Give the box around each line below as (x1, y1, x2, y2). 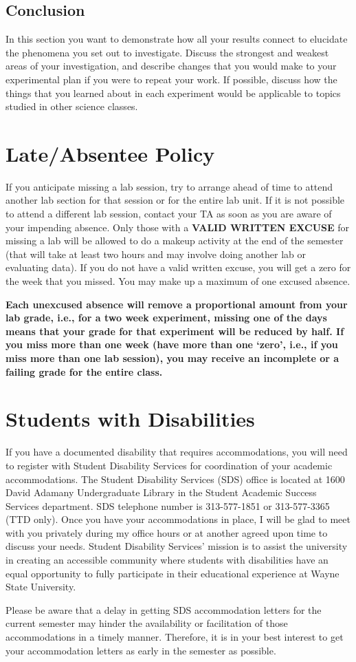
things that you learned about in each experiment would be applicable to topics (5, 85, 341, 100)
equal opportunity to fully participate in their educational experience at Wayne (5, 566, 340, 580)
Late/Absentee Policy (5, 139, 215, 167)
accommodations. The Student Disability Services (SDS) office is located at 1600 (5, 471, 345, 486)
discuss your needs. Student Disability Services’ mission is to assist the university (5, 539, 348, 553)
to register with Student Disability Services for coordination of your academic (5, 458, 333, 472)
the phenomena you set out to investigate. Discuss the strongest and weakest (5, 45, 329, 59)
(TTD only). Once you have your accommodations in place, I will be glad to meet (5, 512, 351, 526)
